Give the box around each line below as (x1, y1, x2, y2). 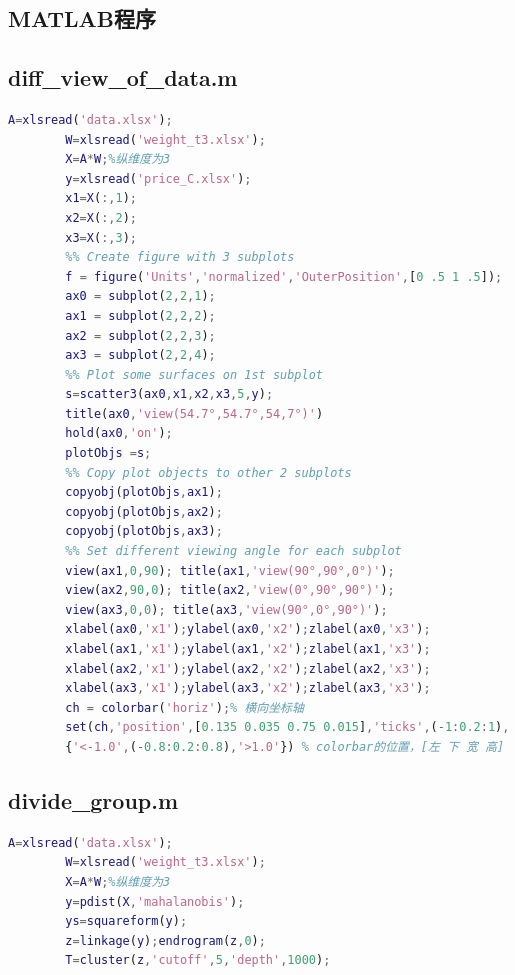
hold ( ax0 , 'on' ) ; (65, 426, 173, 441)
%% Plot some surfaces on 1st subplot (65, 367, 323, 382)
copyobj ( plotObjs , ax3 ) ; (65, 524, 223, 539)
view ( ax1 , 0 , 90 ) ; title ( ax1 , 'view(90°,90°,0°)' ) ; (65, 563, 395, 578)
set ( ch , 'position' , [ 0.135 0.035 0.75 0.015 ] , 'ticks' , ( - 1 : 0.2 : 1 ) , (65, 720, 510, 735)
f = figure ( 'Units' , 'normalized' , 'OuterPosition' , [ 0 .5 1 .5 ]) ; (65, 269, 503, 284)
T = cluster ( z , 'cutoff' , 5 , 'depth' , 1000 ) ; (65, 953, 331, 968)
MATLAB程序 (8, 3, 156, 34)
